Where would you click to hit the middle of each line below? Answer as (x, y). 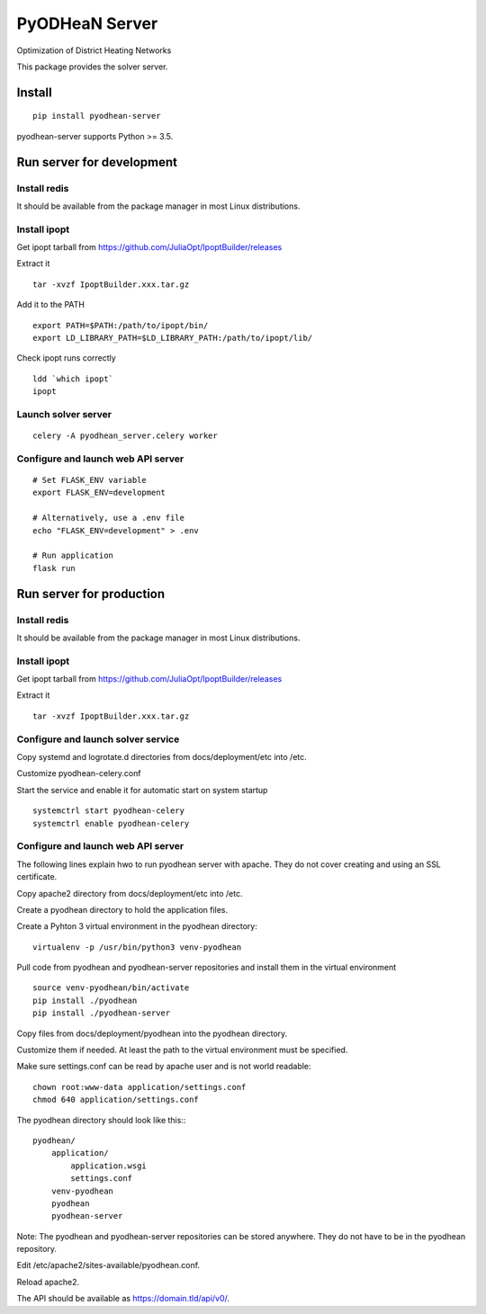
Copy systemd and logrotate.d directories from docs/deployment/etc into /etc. (162, 757)
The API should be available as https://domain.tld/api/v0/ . (123, 1299)
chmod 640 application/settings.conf (116, 1100)
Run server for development (97, 162)
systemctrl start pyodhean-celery (108, 811)
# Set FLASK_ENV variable (90, 480)
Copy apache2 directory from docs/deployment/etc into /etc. (130, 893)
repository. (37, 1249)
